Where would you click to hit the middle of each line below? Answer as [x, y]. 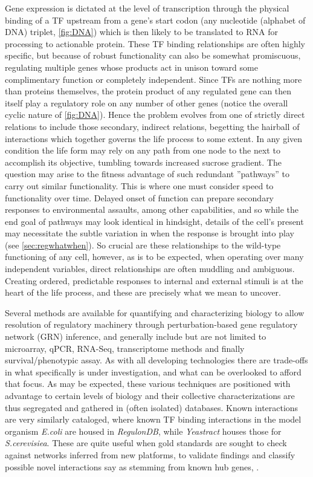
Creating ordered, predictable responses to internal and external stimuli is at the [154, 280]
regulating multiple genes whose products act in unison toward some [131, 67]
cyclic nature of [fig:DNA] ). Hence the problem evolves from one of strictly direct [155, 115]
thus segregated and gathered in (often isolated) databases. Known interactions [152, 407]
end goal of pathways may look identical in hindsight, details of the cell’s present [154, 221]
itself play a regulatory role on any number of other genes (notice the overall [147, 102]
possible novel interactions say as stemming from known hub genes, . [132, 466]
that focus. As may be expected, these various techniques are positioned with [148, 384]
